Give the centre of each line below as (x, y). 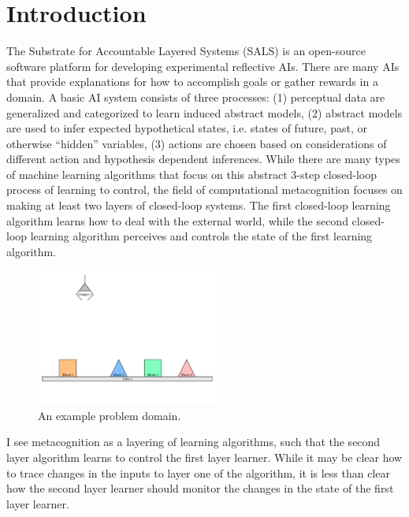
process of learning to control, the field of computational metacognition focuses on (204, 190)
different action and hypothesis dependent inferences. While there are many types (203, 159)
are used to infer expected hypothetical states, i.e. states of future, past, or (187, 128)
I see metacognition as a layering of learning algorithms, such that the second (193, 442)
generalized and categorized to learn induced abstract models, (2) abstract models (204, 112)
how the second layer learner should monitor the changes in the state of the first (200, 488)
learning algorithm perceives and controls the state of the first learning (201, 236)
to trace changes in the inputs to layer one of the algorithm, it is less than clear (199, 472)
